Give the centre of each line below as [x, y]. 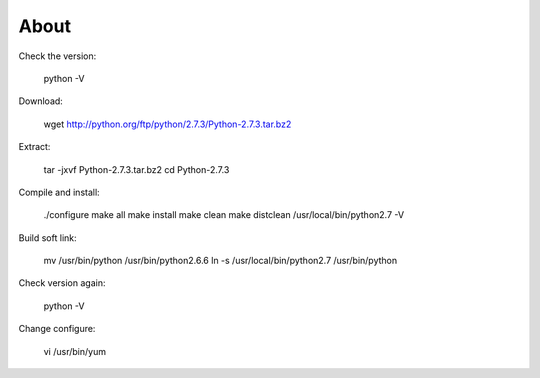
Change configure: [57, 329]
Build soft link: [47, 237]
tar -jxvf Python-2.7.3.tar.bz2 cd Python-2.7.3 [136, 169]
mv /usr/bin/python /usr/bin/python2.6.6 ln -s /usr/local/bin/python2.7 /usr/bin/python [220, 261]
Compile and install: [59, 192]
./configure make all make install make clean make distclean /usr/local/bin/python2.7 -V [224, 215]
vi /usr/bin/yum [75, 351]
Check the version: [57, 56]
